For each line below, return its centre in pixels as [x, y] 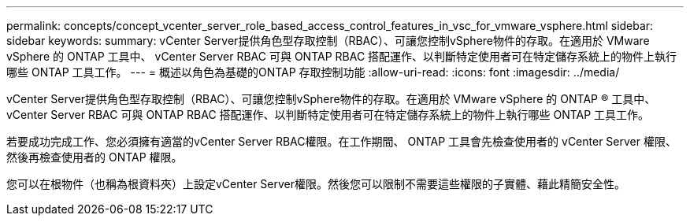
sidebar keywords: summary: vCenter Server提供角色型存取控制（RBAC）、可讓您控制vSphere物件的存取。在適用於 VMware [328, 41]
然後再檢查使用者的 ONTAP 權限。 [95, 157]
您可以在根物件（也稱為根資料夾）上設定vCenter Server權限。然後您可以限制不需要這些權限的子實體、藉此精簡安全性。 [316, 184]
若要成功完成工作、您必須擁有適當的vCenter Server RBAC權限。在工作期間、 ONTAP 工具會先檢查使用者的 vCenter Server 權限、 [341, 141]
